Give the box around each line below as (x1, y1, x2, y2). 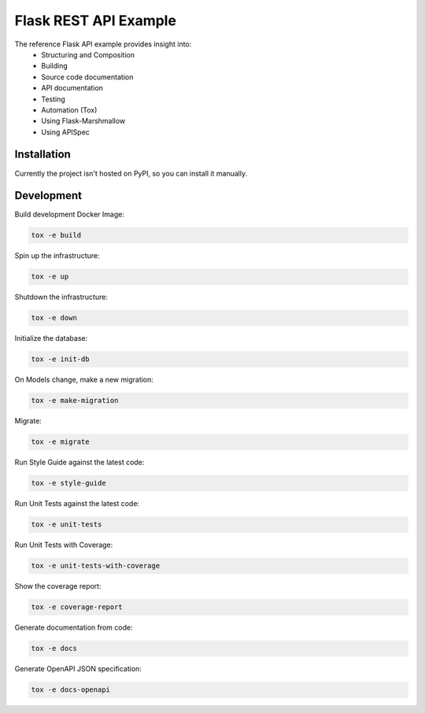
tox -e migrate (31, 438, 90, 446)
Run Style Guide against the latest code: (14, 457, 145, 467)
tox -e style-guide (31, 478, 106, 488)
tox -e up (31, 272, 69, 281)
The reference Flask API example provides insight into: (14, 39, 192, 49)
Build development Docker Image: (14, 209, 125, 220)
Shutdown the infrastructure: (14, 292, 108, 302)
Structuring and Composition (41, 50, 135, 59)
